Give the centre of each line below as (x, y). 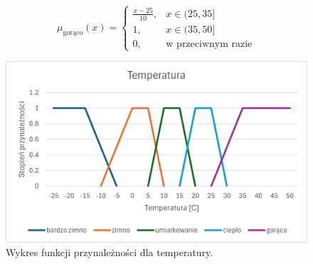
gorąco (73, 32)
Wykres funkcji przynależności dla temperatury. (110, 252)
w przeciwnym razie (209, 44)
